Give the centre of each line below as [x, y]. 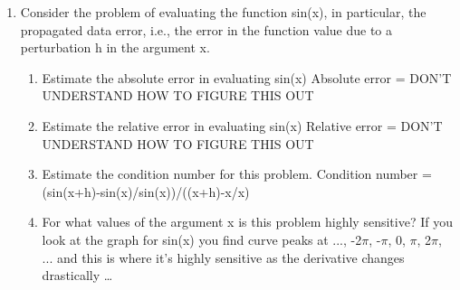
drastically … [77, 275]
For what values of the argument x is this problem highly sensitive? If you [247, 222]
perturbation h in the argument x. [115, 47]
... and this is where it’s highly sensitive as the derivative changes [223, 257]
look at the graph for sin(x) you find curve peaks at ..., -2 [202, 239]
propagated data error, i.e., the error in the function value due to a [206, 29]
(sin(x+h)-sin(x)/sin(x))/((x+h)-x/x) [146, 191]
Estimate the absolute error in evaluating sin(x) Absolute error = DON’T [247, 77]
